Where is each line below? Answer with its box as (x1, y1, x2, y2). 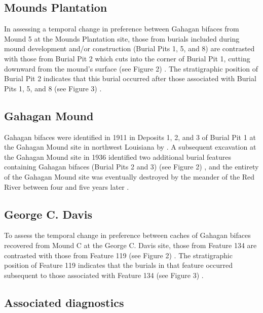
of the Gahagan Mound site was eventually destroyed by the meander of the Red (4, 171, 255, 182)
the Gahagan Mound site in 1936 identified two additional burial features (4, 151, 231, 162)
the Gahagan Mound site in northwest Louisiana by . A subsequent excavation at (4, 142, 256, 152)
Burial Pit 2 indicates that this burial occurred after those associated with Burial (4, 73, 256, 84)
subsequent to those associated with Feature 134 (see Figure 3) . (4, 269, 204, 280)
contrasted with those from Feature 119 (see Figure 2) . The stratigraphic (4, 250, 233, 260)
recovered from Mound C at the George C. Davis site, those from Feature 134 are (4, 239, 257, 250)
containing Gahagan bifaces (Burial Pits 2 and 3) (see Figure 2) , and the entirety (4, 161, 259, 172)
